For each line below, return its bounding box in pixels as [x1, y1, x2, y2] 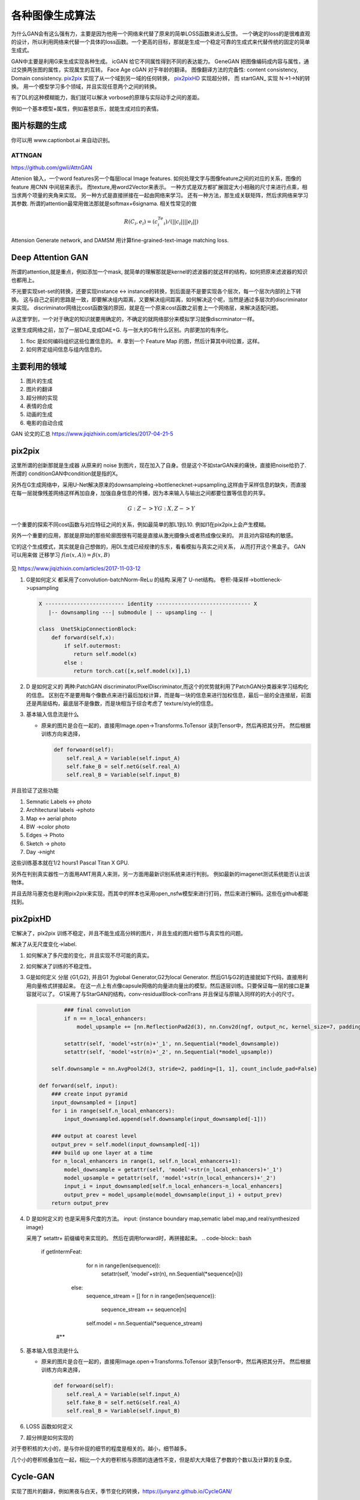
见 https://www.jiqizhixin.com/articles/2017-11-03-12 [11, 565, 141, 572]
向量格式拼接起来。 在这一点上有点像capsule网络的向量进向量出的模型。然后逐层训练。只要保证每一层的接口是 [31, 982, 305, 989]
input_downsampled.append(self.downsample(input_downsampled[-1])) [64, 1116, 267, 1123]
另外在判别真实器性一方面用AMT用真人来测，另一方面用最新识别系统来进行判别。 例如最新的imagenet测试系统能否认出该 [11, 870, 310, 877]
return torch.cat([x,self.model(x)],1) [73, 668, 191, 674]
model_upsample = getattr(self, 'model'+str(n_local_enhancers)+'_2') [64, 1175, 276, 1181]
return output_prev [51, 1200, 109, 1207]
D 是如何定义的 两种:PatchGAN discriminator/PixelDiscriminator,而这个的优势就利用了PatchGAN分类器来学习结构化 [26, 683, 309, 690]
